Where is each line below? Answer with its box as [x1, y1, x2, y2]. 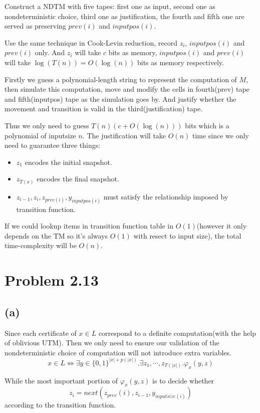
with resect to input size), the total [133, 230, 241, 241]
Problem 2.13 [5, 270, 99, 290]
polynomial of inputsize [5, 130, 76, 140]
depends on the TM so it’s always [5, 230, 108, 241]
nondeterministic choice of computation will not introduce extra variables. [5, 347, 231, 357]
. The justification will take [82, 130, 166, 140]
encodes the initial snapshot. [25, 156, 112, 167]
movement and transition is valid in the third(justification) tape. [5, 103, 203, 114]
